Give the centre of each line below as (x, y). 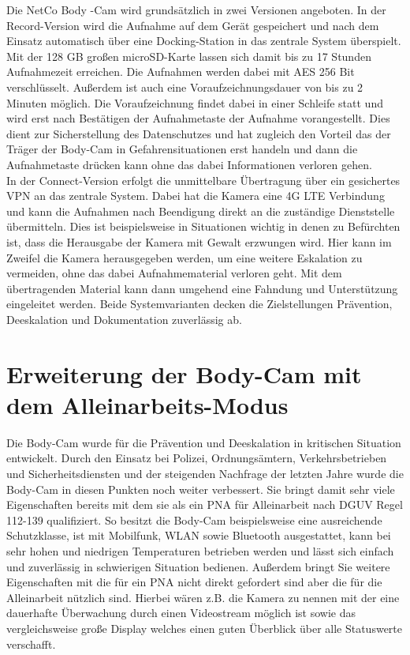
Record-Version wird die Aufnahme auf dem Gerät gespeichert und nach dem (193, 25)
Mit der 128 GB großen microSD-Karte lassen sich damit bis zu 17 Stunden (189, 56)
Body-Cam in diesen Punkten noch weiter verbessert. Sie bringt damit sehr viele (201, 489)
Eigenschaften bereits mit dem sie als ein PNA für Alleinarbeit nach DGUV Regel (205, 504)
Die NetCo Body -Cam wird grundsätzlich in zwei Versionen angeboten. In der (196, 9)
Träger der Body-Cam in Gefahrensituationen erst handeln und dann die (182, 149)
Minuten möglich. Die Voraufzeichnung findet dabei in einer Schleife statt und (195, 102)
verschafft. (31, 644)
